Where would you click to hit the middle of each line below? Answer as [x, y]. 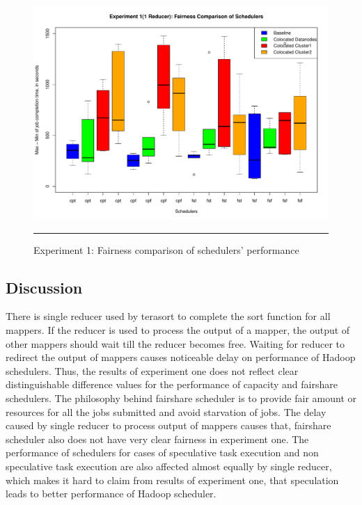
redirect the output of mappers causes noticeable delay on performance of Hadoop [181, 357]
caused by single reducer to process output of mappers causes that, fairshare [168, 425]
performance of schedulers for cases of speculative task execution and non [162, 452]
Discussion [44, 287]
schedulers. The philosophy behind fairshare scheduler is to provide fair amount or [181, 398]
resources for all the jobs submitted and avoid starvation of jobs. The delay [166, 411]
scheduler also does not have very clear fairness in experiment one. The [157, 439]
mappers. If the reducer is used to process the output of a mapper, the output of [178, 330]
